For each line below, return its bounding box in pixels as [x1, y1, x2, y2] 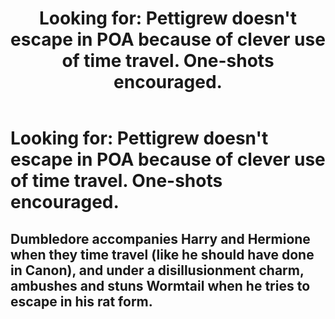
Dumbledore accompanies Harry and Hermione [10, 230, 311, 247]
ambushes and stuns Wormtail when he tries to [10, 277, 311, 294]
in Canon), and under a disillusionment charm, [10, 262, 305, 279]
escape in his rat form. [10, 293, 153, 310]
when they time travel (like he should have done [10, 246, 315, 263]
